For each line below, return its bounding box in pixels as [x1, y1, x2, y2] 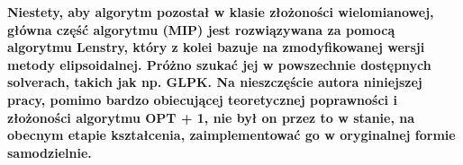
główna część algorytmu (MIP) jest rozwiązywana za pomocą [7, 20, 395, 39]
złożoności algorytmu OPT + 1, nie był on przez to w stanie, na [7, 108, 415, 126]
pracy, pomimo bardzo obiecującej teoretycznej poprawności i [7, 90, 397, 109]
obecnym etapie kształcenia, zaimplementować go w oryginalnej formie [7, 126, 456, 144]
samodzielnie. [7, 143, 92, 161]
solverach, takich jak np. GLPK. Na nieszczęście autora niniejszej [7, 73, 422, 91]
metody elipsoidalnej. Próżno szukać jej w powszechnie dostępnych [7, 55, 431, 74]
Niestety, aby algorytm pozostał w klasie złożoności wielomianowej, [7, 3, 434, 21]
